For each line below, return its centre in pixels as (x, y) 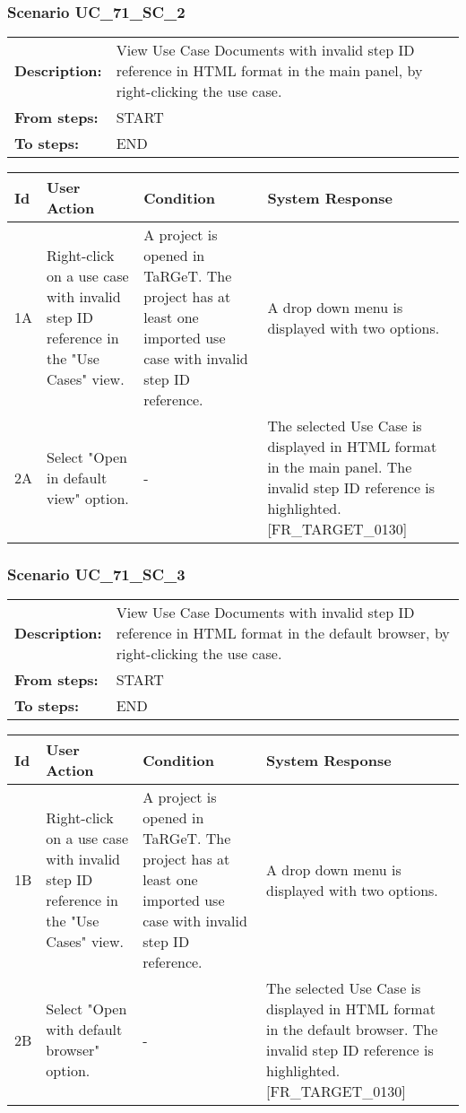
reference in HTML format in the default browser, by (283, 633)
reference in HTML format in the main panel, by (269, 71)
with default (84, 1030)
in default (77, 477)
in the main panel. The (340, 467)
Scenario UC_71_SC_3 (96, 574)
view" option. (88, 498)
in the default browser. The (352, 1030)
